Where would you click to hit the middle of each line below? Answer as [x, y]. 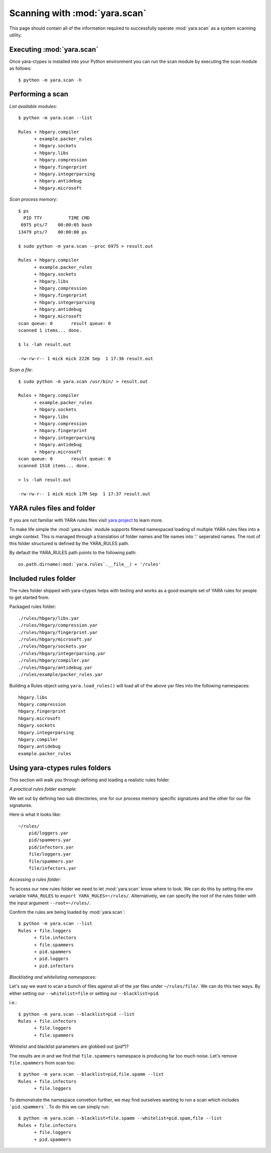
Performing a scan [39, 94]
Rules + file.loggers [45, 930]
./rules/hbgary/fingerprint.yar [58, 632]
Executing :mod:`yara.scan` [54, 49]
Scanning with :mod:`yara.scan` [78, 13]
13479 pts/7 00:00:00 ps [53, 232]
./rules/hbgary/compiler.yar [54, 660]
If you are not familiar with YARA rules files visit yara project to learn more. [86, 520]
